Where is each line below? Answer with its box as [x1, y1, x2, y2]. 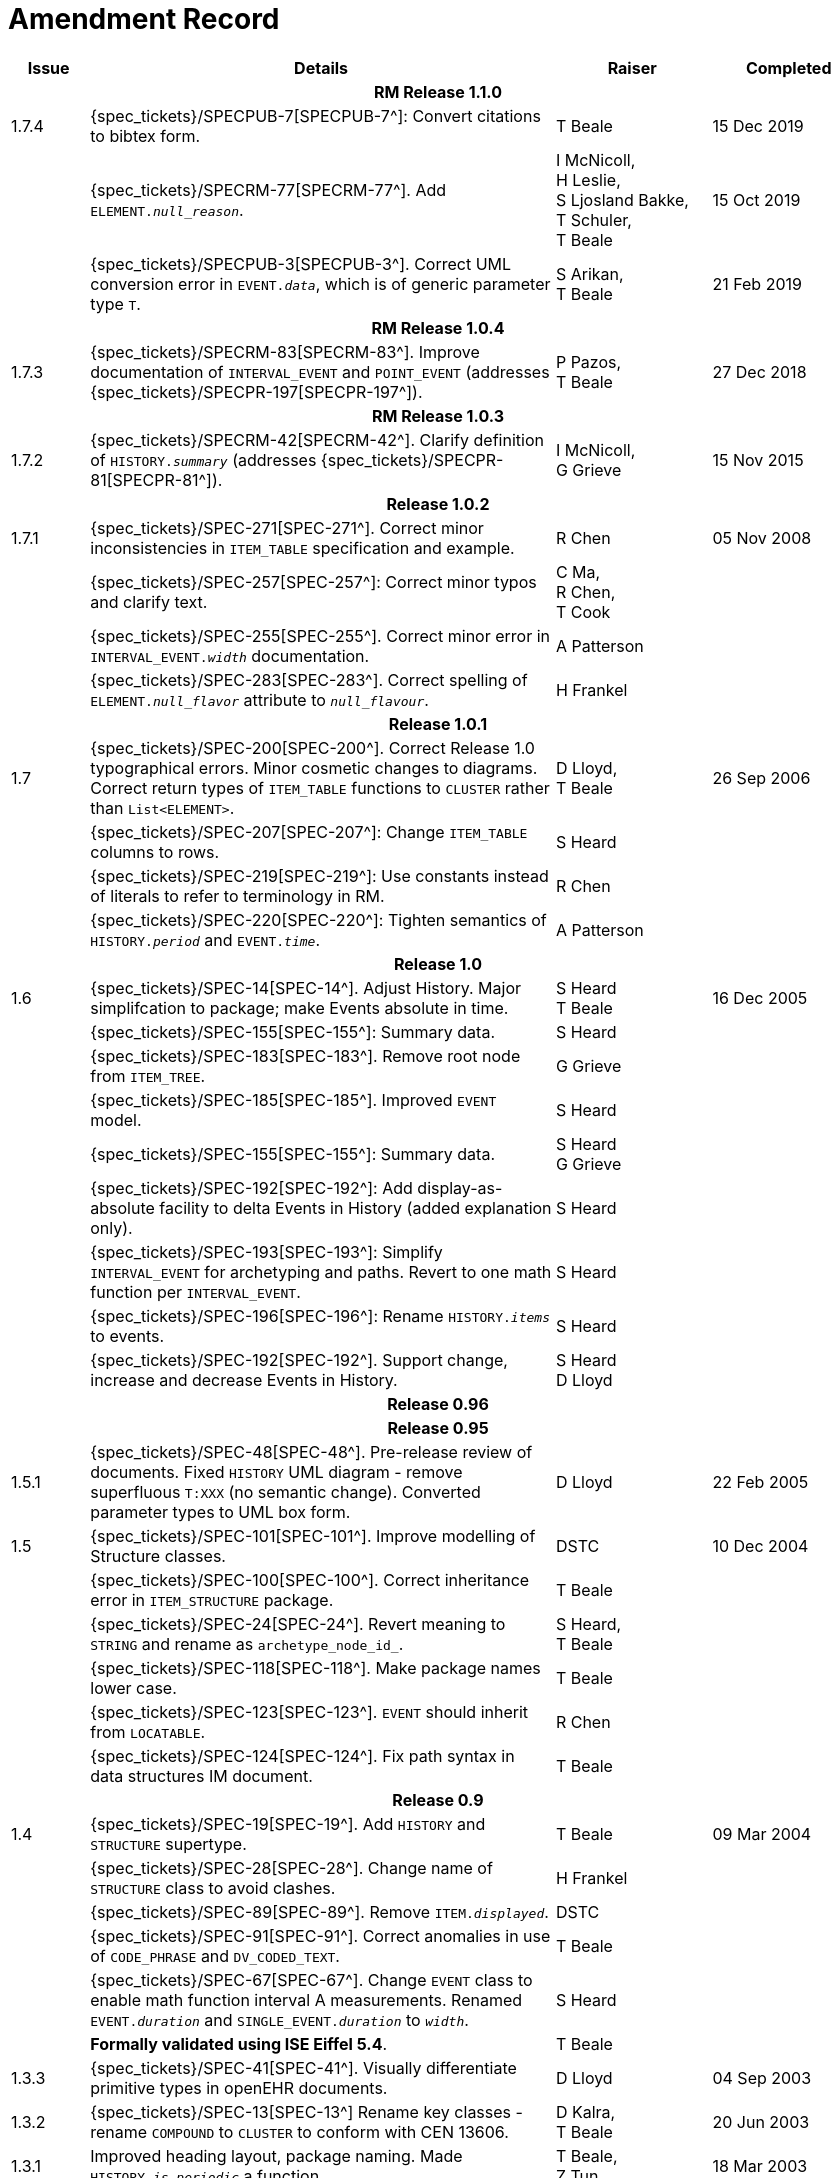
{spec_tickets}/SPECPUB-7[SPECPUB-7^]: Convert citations [90, 105, 541, 126]
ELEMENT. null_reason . [90, 199, 244, 220]
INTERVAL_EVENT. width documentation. [90, 645, 370, 666]
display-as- [417, 1177, 503, 1198]
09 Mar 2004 [712, 1823, 812, 1844]
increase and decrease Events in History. [90, 1369, 398, 1390]
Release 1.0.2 [386, 493, 490, 514]
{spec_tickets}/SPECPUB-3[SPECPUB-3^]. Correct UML [90, 253, 512, 274]
